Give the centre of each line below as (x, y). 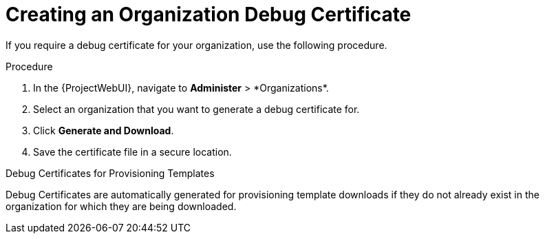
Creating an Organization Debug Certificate (209, 14)
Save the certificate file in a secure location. (132, 152)
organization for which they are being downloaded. (121, 206)
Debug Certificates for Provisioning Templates (110, 173)
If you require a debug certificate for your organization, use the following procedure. (196, 45)
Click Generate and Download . (104, 130)
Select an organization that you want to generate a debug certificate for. (196, 109)
